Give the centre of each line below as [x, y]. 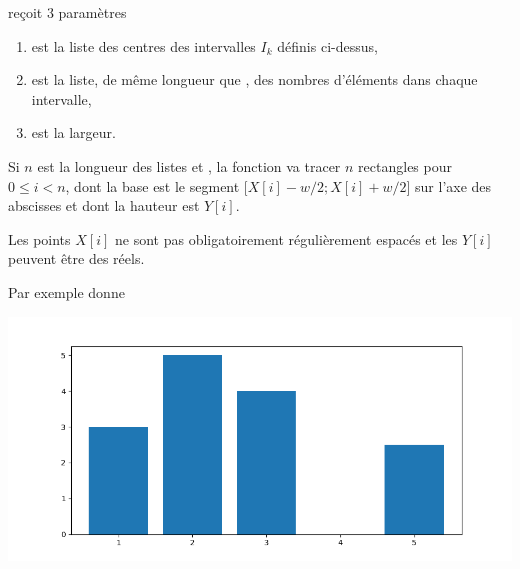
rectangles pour [405, 165]
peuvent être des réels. [76, 258]
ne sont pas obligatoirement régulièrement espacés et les [286, 238]
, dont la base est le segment [152, 185]
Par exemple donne [66, 291]
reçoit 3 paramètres [67, 12]
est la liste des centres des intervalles [143, 45]
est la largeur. [73, 132]
